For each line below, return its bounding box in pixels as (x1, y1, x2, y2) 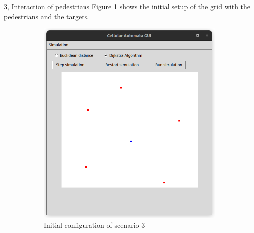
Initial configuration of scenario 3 (44, 219, 145, 230)
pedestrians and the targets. (4, 11, 89, 21)
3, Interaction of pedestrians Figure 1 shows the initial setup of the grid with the (4, 1, 251, 11)
